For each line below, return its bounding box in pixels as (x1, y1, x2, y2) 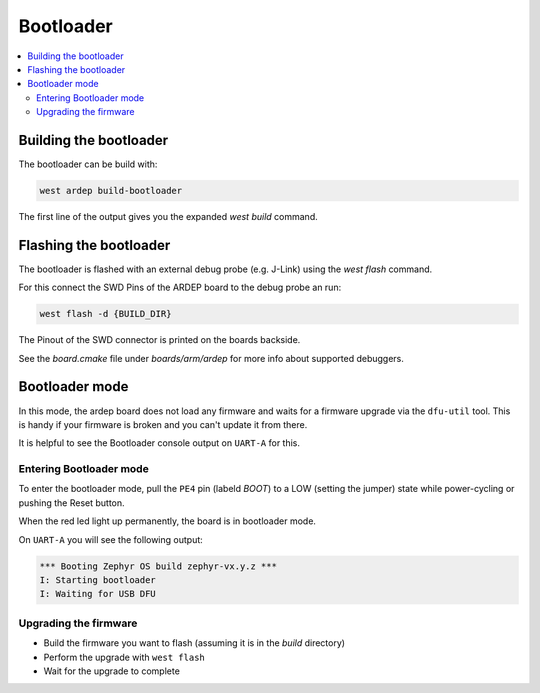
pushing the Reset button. (18, 496, 125, 509)
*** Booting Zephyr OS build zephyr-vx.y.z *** (39, 560, 277, 572)
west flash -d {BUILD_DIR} (39, 308, 172, 320)
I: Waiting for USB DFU (39, 588, 157, 600)
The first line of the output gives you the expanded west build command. (18, 210, 319, 222)
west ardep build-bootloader (39, 185, 183, 196)
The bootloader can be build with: (18, 158, 158, 170)
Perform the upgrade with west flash (43, 651, 205, 663)
